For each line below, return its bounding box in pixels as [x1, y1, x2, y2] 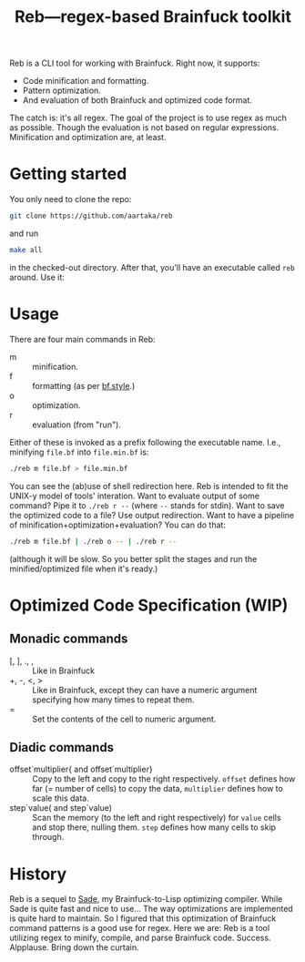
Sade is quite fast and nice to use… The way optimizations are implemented [9, 904, 293, 915]
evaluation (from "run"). [32, 419, 121, 430]
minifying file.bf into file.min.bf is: [9, 446, 149, 457]
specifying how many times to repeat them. [32, 694, 195, 705]
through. [32, 832, 65, 843]
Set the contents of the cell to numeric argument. [32, 713, 217, 724]
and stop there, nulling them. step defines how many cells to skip [32, 822, 276, 833]
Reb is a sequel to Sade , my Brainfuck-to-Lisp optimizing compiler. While [9, 894, 283, 905]
